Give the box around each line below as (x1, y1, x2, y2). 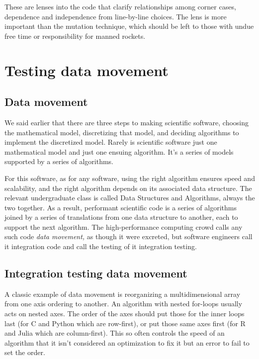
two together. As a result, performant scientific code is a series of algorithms (4, 202, 237, 212)
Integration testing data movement (4, 266, 187, 281)
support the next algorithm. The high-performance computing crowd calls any (4, 221, 243, 232)
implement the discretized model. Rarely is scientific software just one (4, 137, 217, 147)
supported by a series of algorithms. (4, 156, 113, 167)
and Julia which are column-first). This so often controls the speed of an (4, 328, 225, 338)
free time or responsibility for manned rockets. (4, 30, 146, 41)
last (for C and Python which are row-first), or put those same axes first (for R (4, 318, 246, 328)
